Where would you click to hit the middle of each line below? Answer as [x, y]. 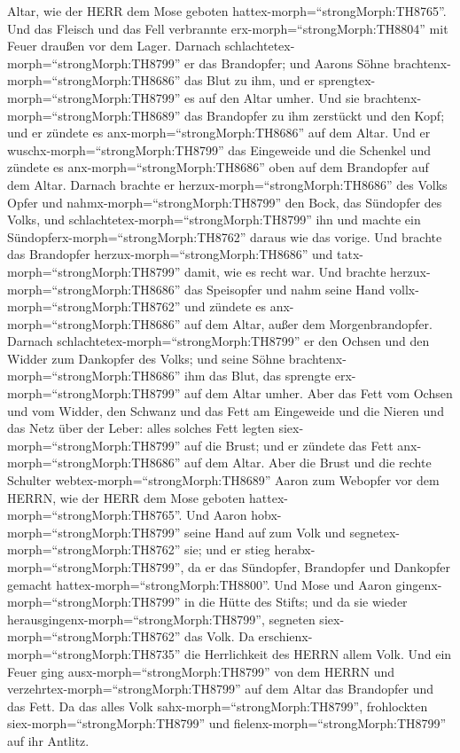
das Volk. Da [219, 636]
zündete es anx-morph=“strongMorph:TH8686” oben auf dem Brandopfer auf [218, 167]
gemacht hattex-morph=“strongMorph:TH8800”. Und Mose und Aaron [199, 584]
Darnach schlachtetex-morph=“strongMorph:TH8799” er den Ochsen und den [218, 341]
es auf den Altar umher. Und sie [272, 97]
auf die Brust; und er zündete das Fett [289, 445]
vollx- [404, 289]
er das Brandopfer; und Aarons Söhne [287, 63]
